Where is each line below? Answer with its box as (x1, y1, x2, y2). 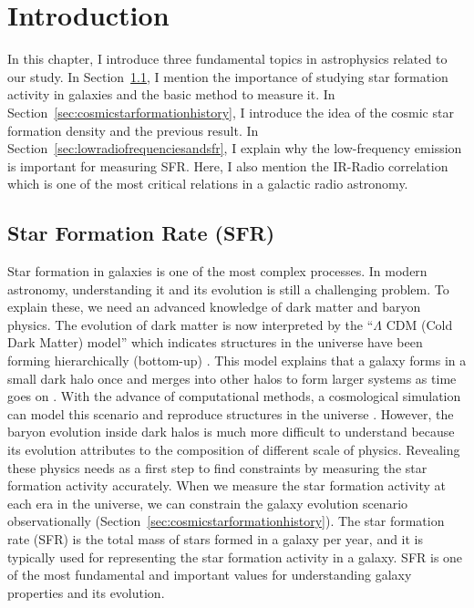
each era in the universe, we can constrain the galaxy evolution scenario (7, 493, 408, 512)
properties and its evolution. (7, 582, 165, 602)
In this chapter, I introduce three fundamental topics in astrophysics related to (7, 49, 448, 68)
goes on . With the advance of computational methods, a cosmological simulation (7, 386, 461, 406)
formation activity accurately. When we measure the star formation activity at (7, 476, 447, 495)
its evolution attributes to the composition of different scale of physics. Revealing (7, 440, 460, 459)
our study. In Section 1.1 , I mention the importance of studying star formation (7, 67, 448, 86)
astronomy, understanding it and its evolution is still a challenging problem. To (7, 279, 449, 298)
